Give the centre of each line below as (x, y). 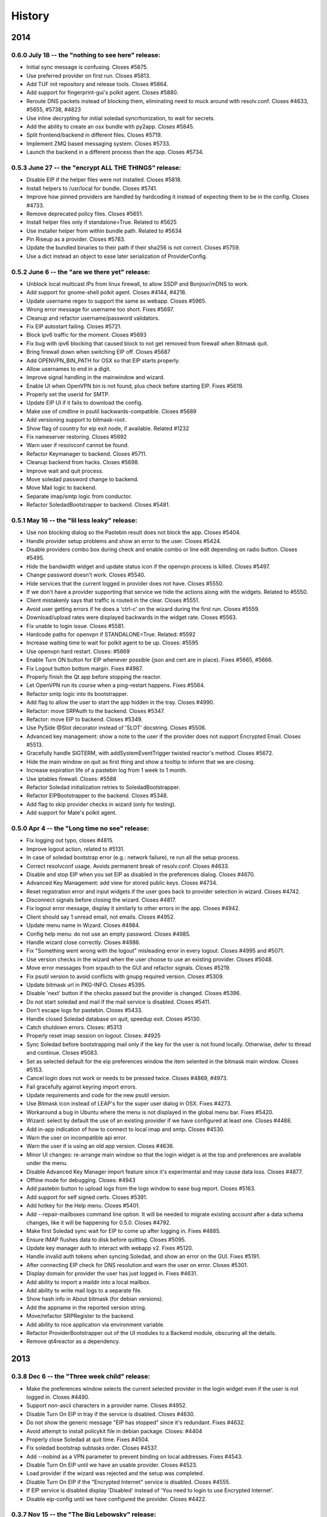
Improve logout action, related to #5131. (76, 849)
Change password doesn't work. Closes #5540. (86, 575)
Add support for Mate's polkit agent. (72, 813)
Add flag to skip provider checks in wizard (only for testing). (101, 804)
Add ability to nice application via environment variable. (95, 1324)
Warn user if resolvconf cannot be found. (78, 445)
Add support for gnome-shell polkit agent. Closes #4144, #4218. (107, 292)
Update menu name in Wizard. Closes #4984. (83, 925)
